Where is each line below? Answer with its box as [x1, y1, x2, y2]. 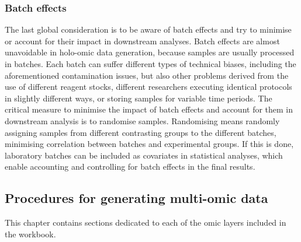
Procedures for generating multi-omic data [5, 189, 268, 207]
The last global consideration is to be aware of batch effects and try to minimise [5, 23, 292, 36]
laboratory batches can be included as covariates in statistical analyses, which [5, 149, 283, 161]
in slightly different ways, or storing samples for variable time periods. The [5, 92, 272, 104]
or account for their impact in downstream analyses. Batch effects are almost [5, 34, 280, 47]
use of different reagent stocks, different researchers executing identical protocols [5, 80, 292, 93]
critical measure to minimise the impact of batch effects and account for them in [5, 103, 293, 115]
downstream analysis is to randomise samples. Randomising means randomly [5, 114, 280, 127]
